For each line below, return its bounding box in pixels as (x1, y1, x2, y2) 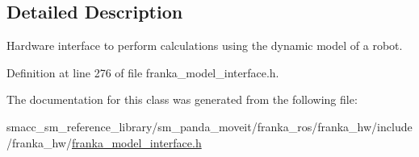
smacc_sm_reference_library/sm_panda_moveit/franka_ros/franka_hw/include (6, 118, 413, 134)
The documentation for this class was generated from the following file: (6, 91, 358, 108)
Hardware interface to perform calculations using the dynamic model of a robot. (6, 37, 403, 54)
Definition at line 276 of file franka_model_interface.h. (6, 64, 279, 81)
